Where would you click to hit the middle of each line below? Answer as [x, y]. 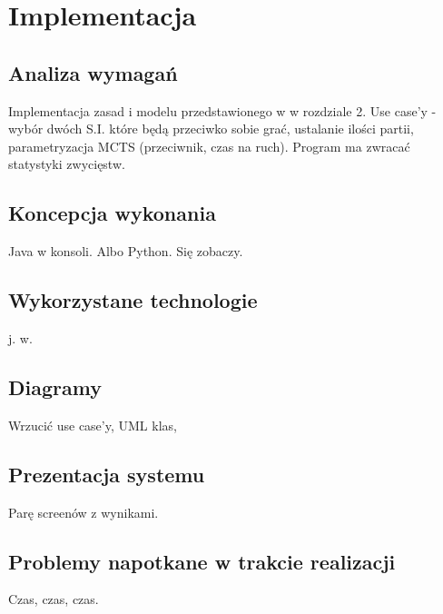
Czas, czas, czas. [54, 599]
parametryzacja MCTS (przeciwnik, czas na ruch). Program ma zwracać [209, 146]
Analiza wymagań [93, 72]
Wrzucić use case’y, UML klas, [93, 425]
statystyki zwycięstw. [67, 164]
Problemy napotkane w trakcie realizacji [202, 561]
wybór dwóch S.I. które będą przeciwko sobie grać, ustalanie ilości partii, [211, 129]
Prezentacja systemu [107, 474]
